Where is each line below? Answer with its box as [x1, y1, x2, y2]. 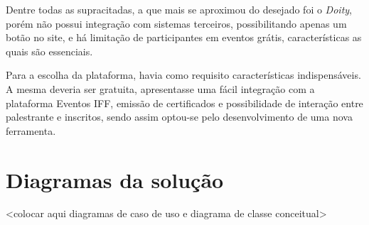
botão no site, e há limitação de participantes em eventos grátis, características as [6, 30, 362, 45]
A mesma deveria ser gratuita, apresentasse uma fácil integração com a [6, 81, 315, 96]
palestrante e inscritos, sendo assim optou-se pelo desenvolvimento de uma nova [6, 109, 353, 124]
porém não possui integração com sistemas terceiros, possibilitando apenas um [6, 16, 347, 31]
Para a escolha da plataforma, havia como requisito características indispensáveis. [6, 67, 361, 82]
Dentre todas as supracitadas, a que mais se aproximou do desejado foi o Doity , [6, 2, 352, 16]
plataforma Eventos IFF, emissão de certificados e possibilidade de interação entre [6, 95, 363, 110]
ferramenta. [6, 123, 56, 138]
